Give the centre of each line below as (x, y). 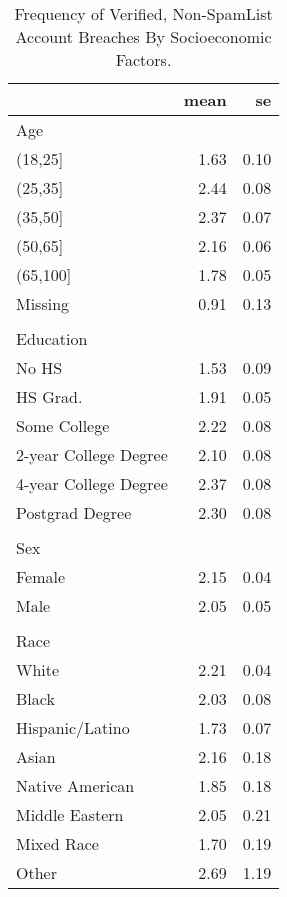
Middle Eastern (70, 814)
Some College (63, 425)
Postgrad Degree (74, 512)
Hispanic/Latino (73, 727)
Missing (43, 303)
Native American (75, 785)
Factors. (143, 59)
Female (41, 576)
